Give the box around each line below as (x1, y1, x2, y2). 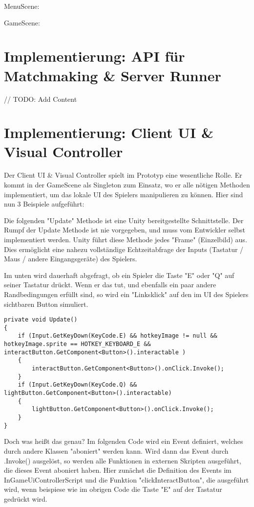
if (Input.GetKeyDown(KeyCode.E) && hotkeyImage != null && (18, 332, 217, 340)
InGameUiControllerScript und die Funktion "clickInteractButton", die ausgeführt (4, 474, 249, 484)
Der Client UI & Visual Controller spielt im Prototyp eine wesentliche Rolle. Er (4, 170, 242, 180)
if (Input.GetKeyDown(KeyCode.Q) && (18, 381, 137, 389)
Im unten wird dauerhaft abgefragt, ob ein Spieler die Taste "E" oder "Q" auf (4, 270, 234, 280)
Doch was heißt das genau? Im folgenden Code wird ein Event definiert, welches (4, 436, 243, 446)
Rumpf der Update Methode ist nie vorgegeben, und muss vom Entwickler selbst (4, 225, 245, 235)
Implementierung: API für (4, 46, 185, 66)
